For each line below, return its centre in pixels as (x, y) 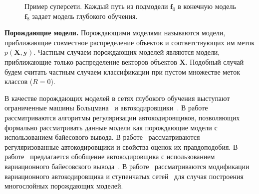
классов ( (19, 81)
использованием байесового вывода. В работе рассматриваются (102, 137)
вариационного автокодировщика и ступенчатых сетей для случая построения (124, 176)
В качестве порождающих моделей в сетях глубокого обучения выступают (117, 98)
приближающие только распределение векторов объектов (91, 61)
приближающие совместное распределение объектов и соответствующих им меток (130, 42)
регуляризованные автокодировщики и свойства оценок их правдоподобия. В (121, 146)
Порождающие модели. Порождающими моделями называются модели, (115, 33)
